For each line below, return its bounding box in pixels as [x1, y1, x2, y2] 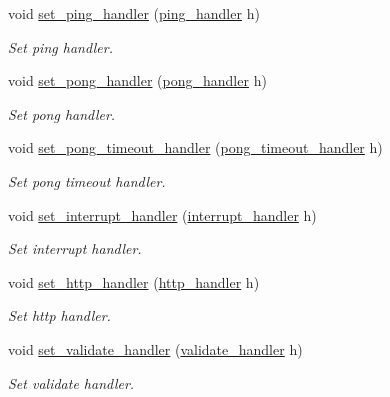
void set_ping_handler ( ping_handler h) [8, 3, 260, 23]
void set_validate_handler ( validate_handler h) [8, 338, 303, 359]
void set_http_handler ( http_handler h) [8, 271, 260, 292]
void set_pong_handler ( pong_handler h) [8, 70, 267, 91]
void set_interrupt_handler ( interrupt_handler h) [8, 204, 317, 225]
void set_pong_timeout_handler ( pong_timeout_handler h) [8, 137, 383, 158]
